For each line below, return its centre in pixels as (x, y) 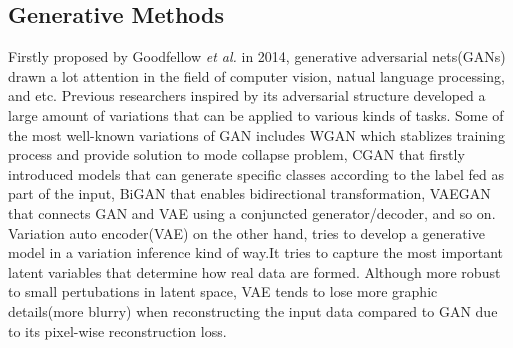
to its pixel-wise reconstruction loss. (117, 330)
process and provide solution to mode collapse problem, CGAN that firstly (236, 154)
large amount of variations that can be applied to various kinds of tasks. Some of (256, 114)
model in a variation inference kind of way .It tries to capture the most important (256, 252)
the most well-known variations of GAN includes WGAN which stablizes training (256, 134)
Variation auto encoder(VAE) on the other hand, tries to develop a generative (246, 232)
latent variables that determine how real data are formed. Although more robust (254, 271)
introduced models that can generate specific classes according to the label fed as (256, 173)
